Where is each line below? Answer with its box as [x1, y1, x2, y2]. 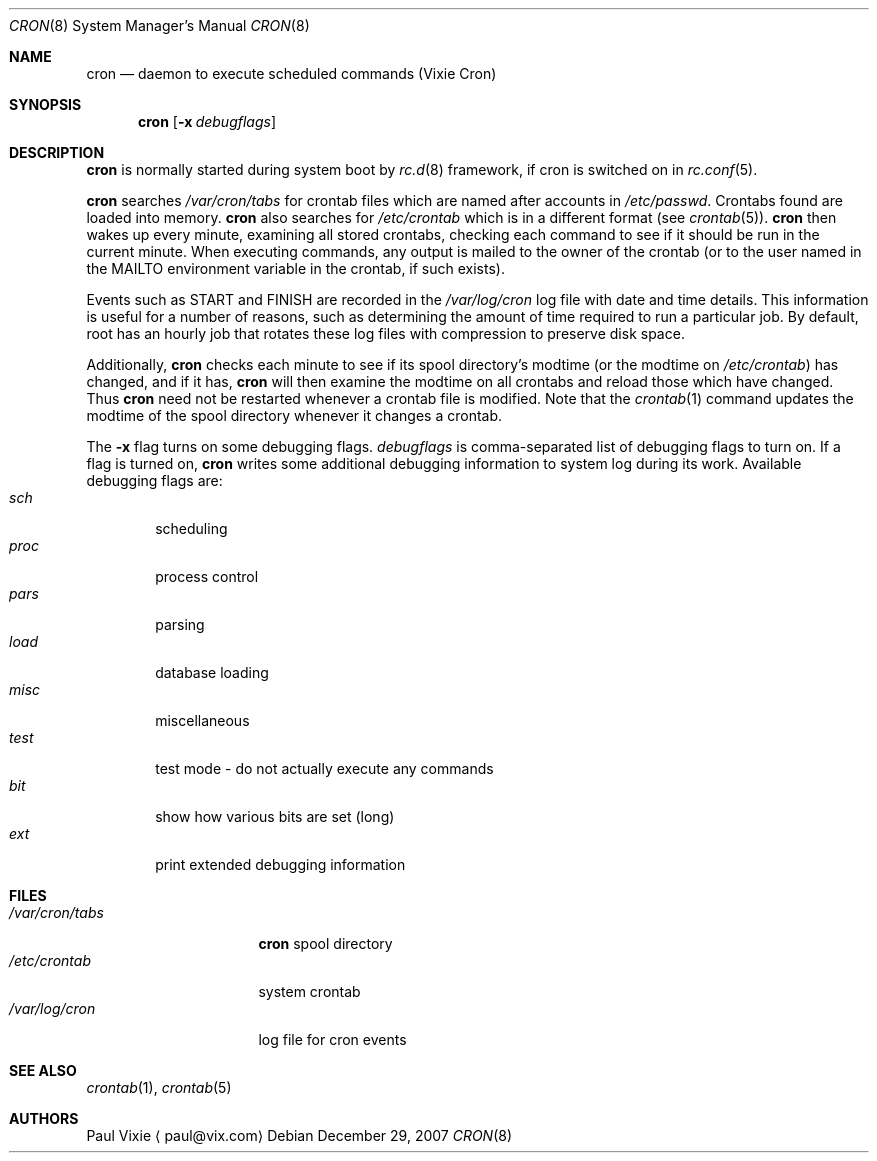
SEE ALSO [9, 1062, 77, 1079]
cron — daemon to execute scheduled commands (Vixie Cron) [86, 65, 497, 82]
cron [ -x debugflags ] [138, 113, 276, 130]
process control [155, 568, 259, 585]
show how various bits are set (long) [155, 808, 395, 825]
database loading [155, 664, 269, 681]
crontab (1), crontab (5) [86, 1079, 232, 1096]
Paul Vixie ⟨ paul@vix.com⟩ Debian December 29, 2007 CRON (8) [86, 1127, 513, 1144]
